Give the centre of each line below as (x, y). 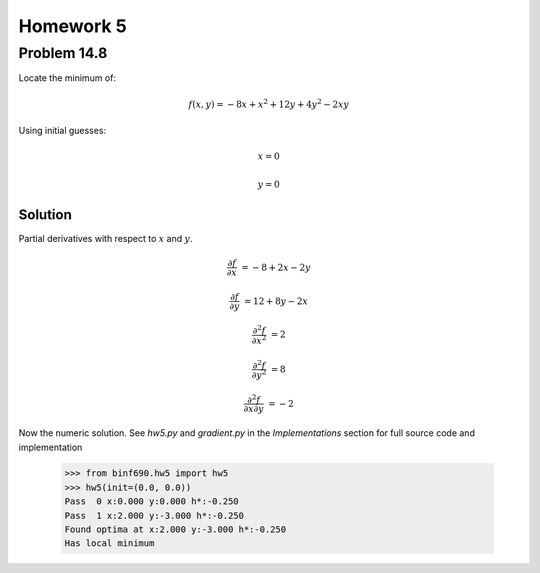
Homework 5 (72, 26)
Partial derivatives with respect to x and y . (106, 238)
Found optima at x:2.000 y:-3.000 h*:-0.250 (175, 529)
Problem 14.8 (63, 53)
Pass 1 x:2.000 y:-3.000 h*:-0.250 (154, 515)
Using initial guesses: (62, 130)
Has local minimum (109, 543)
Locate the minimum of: (67, 78)
